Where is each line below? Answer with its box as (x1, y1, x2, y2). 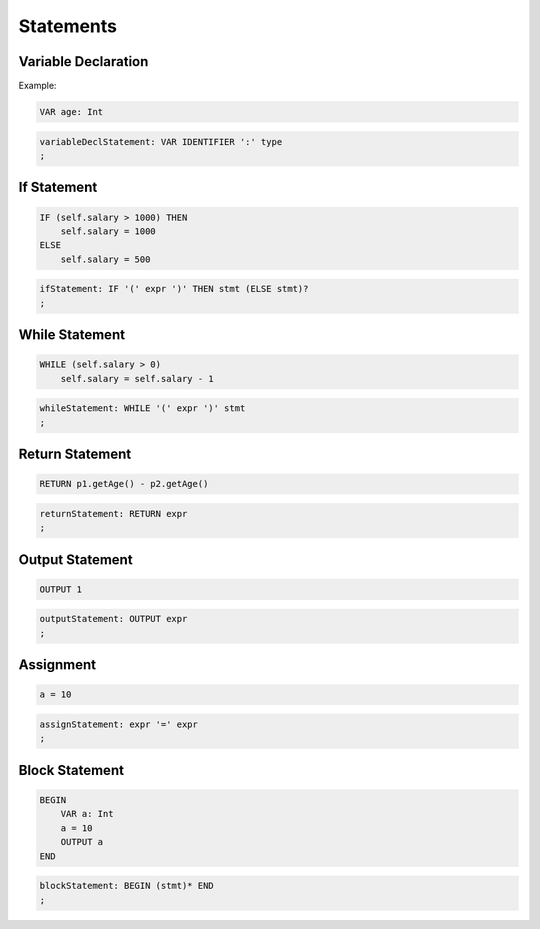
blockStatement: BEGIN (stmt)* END (39, 880, 214, 892)
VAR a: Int (60, 808, 114, 820)
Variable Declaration (18, 53, 149, 70)
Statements (18, 15, 118, 37)
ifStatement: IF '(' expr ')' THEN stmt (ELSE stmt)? (39, 283, 309, 295)
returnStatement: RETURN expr (39, 508, 188, 519)
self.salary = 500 (60, 253, 151, 265)
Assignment (18, 656, 97, 674)
